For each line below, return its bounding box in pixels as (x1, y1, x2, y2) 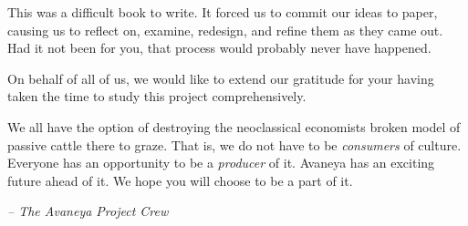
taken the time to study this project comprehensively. (7, 87, 307, 106)
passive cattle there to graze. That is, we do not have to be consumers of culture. (7, 135, 462, 154)
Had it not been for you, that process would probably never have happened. (7, 38, 432, 57)
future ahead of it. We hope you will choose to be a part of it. (7, 170, 353, 190)
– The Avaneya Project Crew (7, 201, 169, 221)
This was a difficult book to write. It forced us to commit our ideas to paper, (7, 3, 438, 21)
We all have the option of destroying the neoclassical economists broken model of (7, 117, 461, 136)
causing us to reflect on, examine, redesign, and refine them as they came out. (7, 20, 443, 39)
